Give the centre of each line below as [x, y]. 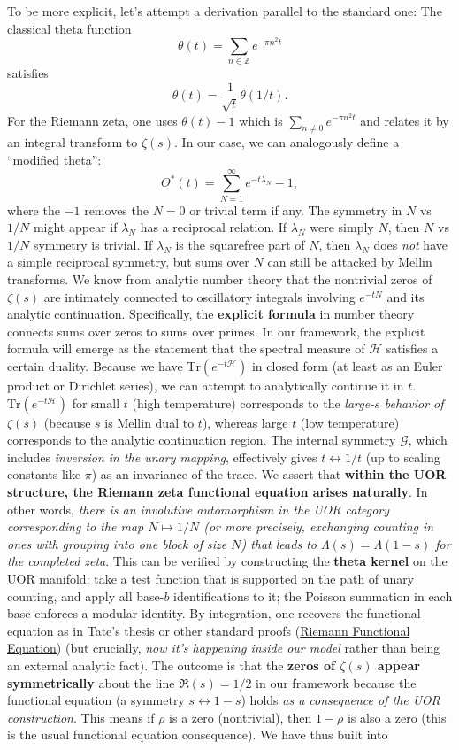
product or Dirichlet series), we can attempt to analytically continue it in [206, 386]
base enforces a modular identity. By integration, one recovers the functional [214, 613]
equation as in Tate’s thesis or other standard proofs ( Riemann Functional [209, 630]
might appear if [75, 227]
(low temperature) [350, 422]
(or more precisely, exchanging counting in [319, 526]
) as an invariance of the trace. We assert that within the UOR [269, 474]
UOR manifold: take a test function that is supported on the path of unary [211, 578]
